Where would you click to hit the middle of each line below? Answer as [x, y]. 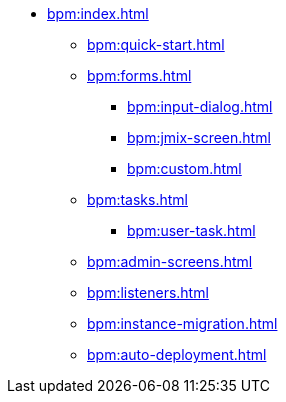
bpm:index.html [98, 13]
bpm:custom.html [184, 168]
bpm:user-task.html [191, 230]
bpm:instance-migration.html [182, 323]
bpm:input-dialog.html [200, 106]
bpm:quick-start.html [156, 44]
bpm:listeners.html [148, 292]
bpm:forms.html [139, 75]
